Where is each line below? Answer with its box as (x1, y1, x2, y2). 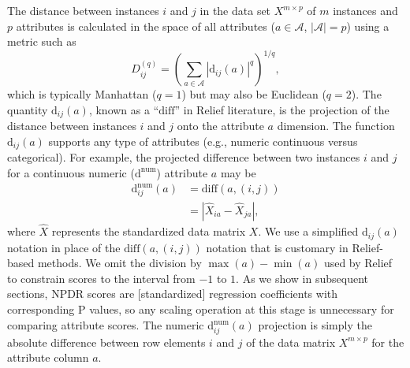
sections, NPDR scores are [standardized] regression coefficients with (7, 285, 338, 302)
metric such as (7, 33, 76, 50)
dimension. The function (277, 117, 395, 134)
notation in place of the (7, 239, 121, 255)
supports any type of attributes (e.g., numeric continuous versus (48, 132, 358, 149)
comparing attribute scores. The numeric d (7, 316, 214, 333)
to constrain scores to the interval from (7, 269, 196, 286)
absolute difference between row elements (7, 333, 206, 350)
